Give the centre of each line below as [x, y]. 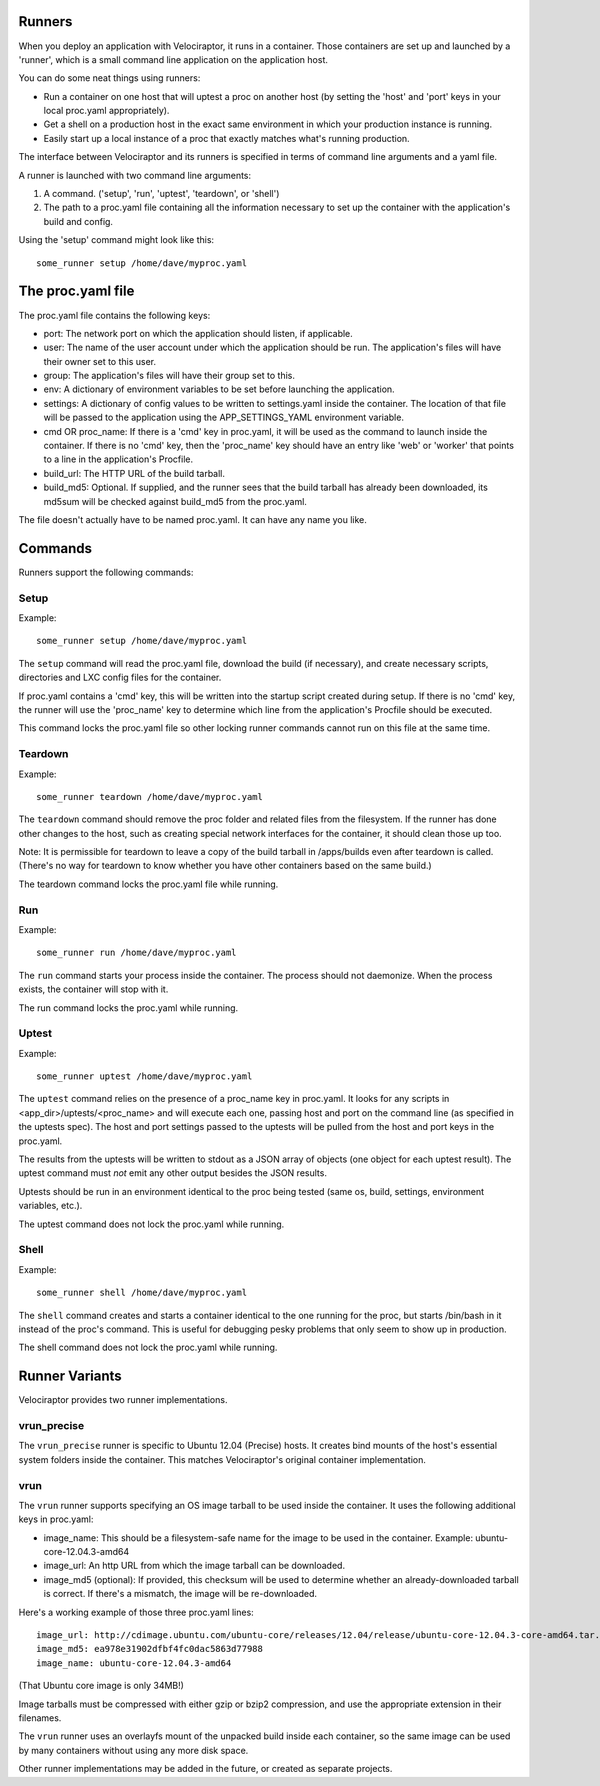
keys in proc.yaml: [56, 1519]
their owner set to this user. [100, 361]
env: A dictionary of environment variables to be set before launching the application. [219, 389]
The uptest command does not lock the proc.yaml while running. [151, 1224]
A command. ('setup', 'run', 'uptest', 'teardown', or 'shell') [161, 194]
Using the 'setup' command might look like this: [116, 240]
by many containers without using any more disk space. [133, 1750]
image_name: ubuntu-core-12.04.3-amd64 [134, 1663]
